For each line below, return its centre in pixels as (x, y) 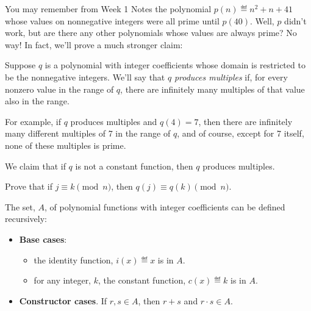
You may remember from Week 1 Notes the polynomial (108, 9)
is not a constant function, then (134, 166)
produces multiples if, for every (231, 77)
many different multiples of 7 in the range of (88, 133)
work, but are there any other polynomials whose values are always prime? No (151, 33)
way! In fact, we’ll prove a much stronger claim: (94, 44)
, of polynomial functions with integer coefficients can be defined (165, 206)
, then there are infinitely (245, 121)
